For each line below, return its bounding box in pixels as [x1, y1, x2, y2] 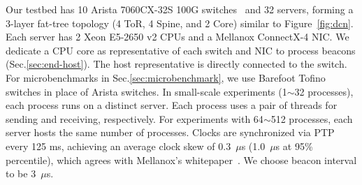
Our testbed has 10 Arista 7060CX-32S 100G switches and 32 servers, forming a [6, 2, 354, 16]
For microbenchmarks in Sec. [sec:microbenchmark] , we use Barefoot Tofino [6, 70, 326, 84]
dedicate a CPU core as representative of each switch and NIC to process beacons [6, 43, 356, 57]
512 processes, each [270, 111, 353, 126]
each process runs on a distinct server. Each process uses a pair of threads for [6, 98, 338, 112]
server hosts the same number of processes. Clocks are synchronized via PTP [6, 125, 335, 140]
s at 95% [275, 138, 313, 153]
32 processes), [294, 84, 354, 98]
